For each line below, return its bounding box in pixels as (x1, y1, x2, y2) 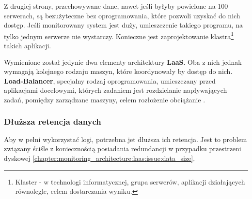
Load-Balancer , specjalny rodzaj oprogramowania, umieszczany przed (4, 75, 216, 85)
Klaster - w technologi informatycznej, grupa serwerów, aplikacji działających (15, 176, 245, 186)
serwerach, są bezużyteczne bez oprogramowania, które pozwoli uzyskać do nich (4, 10, 240, 20)
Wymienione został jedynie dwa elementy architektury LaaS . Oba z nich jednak (4, 57, 242, 67)
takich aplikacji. (4, 41, 51, 51)
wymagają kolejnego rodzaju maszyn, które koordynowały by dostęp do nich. (4, 66, 233, 76)
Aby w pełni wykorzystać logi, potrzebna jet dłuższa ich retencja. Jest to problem (4, 134, 247, 144)
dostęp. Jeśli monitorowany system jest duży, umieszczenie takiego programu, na (4, 20, 243, 30)
